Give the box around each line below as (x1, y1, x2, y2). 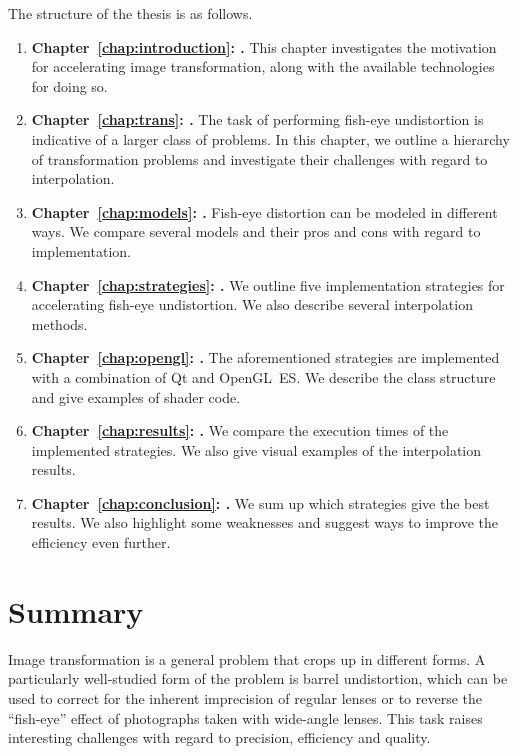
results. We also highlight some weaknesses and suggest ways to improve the (31, 512, 499, 533)
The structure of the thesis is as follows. (8, 3, 253, 23)
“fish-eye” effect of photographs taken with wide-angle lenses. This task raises (8, 707, 483, 728)
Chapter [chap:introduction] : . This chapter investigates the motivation (31, 36, 497, 57)
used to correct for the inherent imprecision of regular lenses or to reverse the (8, 687, 483, 708)
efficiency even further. (31, 532, 171, 553)
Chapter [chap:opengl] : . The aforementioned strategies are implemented (31, 347, 500, 368)
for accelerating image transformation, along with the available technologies (31, 56, 495, 77)
